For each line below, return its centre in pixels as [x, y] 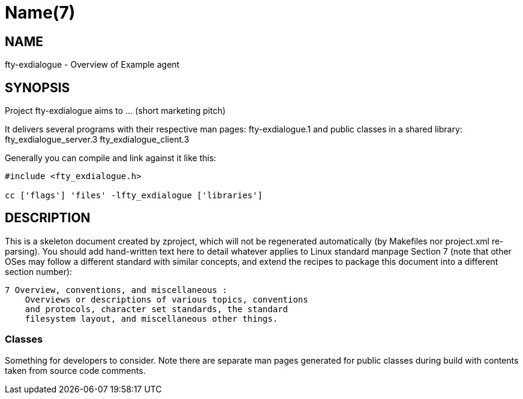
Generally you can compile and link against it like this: [111, 158]
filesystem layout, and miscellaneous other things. [151, 318]
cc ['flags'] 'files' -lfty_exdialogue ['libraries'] [134, 196]
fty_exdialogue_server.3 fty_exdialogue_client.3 [97, 140]
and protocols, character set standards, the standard [157, 309]
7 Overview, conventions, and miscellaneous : [116, 290]
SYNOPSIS [37, 87]
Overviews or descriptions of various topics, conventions [166, 299]
